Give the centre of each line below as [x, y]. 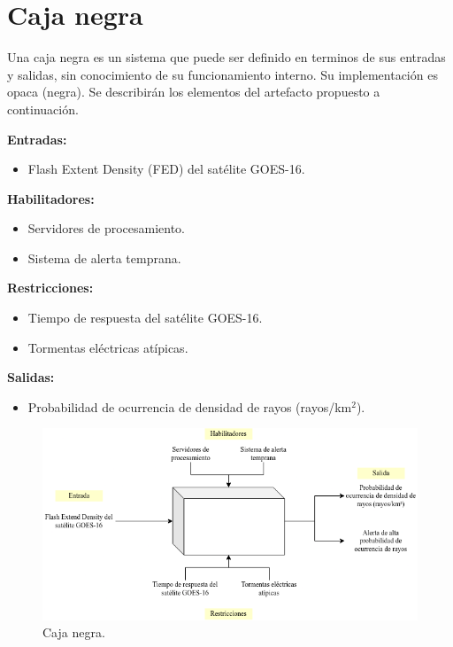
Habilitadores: [51, 198]
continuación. [43, 109]
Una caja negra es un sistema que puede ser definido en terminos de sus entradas [226, 57]
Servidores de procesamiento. [107, 228]
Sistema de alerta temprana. [104, 257]
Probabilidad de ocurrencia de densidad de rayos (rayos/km [190, 406]
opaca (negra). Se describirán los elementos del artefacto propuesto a [194, 92]
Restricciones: [50, 288]
